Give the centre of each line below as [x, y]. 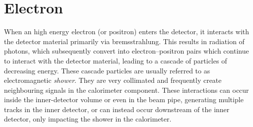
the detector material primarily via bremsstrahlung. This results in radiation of [124, 41]
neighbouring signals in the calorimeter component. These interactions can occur [126, 90]
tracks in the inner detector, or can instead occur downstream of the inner [117, 109]
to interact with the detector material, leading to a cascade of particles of [116, 60]
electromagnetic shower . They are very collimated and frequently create [113, 80]
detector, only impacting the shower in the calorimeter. [88, 119]
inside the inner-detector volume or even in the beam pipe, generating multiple [124, 99]
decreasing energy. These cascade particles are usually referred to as [107, 70]
